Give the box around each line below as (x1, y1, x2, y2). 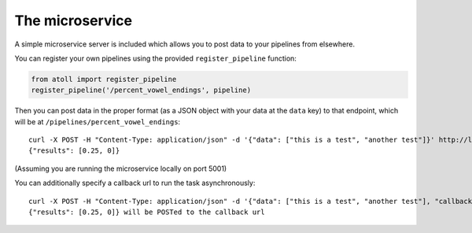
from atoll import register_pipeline (31, 75, 177, 83)
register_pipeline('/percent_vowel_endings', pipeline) (31, 86, 252, 94)
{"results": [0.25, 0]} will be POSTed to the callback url (28, 208, 265, 216)
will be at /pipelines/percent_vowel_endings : (14, 116, 181, 126)
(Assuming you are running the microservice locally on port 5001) (14, 164, 227, 173)
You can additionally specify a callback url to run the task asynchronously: (14, 178, 256, 188)
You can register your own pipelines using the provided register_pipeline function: (14, 54, 297, 63)
